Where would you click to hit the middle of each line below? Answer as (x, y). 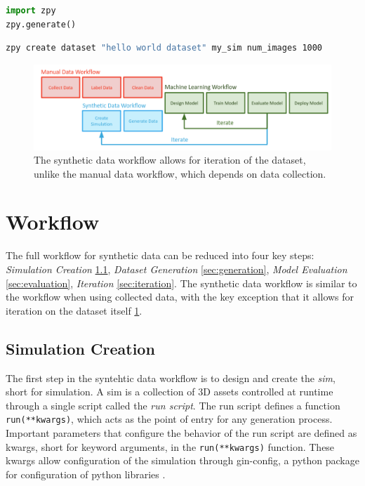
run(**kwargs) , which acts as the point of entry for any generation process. (169, 419)
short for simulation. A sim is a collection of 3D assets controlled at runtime (170, 392)
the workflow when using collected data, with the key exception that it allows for (180, 297)
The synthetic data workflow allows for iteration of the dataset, (170, 160)
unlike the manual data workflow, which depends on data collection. (180, 173)
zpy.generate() (41, 24)
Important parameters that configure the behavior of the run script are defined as (181, 433)
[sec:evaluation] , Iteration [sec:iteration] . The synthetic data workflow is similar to (181, 283)
